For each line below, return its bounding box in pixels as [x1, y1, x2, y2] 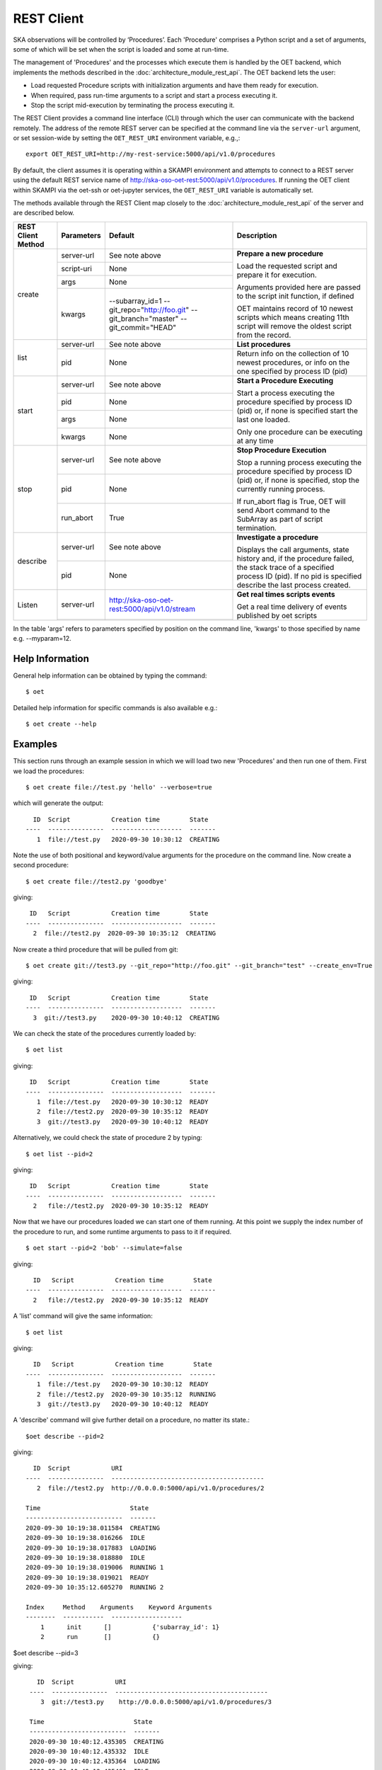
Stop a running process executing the [236, 457, 362, 467]
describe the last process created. [236, 580, 351, 590]
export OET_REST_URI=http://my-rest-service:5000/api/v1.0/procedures [25, 150, 276, 159]
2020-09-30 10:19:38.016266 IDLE [25, 1534, 145, 1542]
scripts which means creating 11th [236, 312, 349, 322]
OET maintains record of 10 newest [236, 303, 354, 313]
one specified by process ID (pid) [236, 366, 348, 376]
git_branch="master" [108, 314, 179, 324]
